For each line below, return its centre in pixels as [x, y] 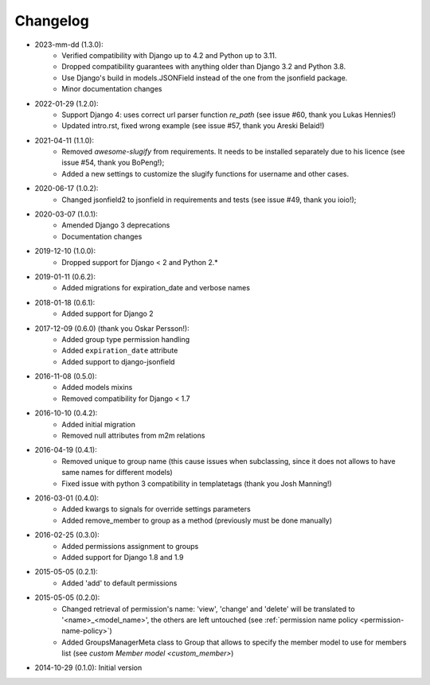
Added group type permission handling [126, 339]
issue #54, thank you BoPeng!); [113, 162]
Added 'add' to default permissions [119, 583]
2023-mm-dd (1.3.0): [69, 45]
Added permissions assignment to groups [130, 546]
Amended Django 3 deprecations [116, 225]
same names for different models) [117, 473]
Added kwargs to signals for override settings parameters [156, 509]
